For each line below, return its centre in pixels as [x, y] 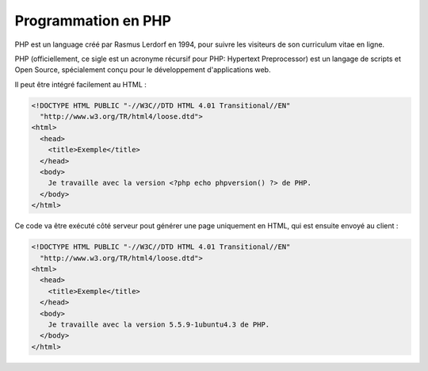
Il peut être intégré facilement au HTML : [80, 84]
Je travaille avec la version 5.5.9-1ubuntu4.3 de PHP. [159, 324]
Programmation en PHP [93, 21]
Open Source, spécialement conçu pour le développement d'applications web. [143, 70]
